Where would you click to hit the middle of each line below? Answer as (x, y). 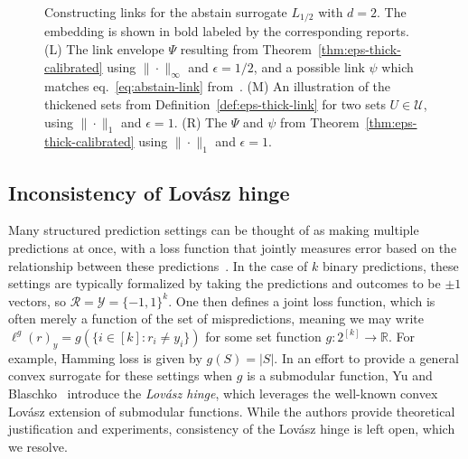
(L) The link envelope (104, 49)
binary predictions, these (390, 265)
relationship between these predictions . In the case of (158, 265)
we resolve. (38, 446)
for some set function (263, 336)
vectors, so (37, 300)
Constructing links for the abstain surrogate (166, 12)
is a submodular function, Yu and (340, 375)
